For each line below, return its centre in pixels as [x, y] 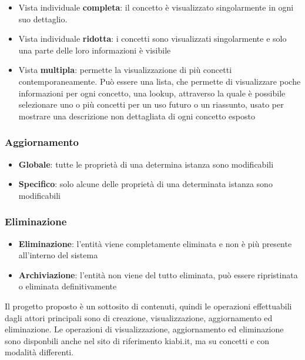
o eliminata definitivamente [68, 286]
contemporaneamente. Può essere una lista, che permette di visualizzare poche [160, 81]
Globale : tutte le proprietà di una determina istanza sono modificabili [146, 164]
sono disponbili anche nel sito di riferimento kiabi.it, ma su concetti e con [137, 340]
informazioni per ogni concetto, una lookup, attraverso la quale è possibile [152, 93]
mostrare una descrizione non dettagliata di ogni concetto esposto [137, 116]
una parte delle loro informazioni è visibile [95, 50]
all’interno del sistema [58, 255]
